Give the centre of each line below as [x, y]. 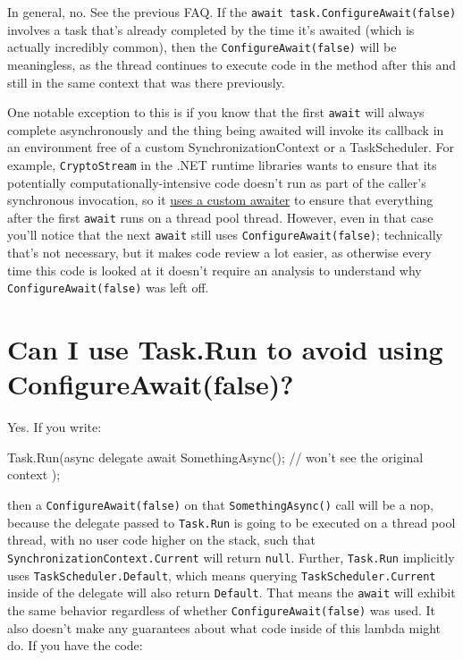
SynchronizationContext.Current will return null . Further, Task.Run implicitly [231, 557]
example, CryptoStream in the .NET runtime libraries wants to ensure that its [222, 164]
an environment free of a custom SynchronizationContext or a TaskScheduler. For [231, 147]
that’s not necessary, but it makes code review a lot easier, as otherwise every [219, 253]
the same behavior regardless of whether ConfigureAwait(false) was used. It [222, 609]
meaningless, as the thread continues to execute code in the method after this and [232, 64]
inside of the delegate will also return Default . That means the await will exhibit [231, 592]
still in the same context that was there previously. [146, 82]
